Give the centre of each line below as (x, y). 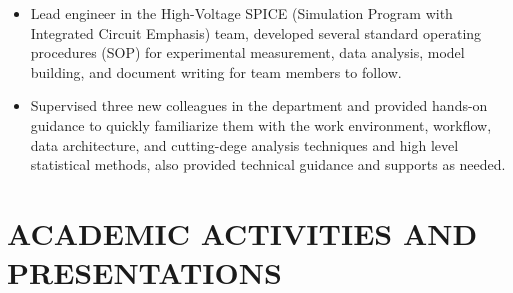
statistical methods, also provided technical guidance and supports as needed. (268, 164)
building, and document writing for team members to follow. (216, 71)
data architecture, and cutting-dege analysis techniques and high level (244, 144)
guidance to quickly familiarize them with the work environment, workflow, (261, 124)
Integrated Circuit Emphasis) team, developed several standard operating (256, 32)
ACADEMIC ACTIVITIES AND (242, 232)
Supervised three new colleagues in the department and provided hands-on (259, 105)
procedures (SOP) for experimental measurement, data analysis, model (247, 52)
